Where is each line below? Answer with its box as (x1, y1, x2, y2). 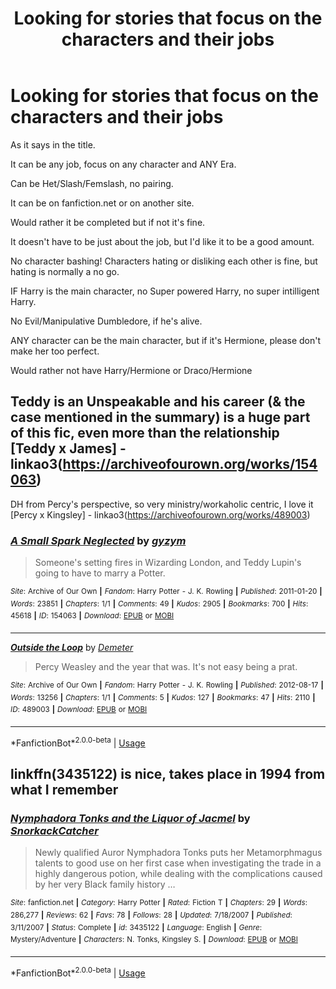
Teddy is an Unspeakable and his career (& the (10, 393, 306, 411)
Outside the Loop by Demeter (10, 642, 134, 654)
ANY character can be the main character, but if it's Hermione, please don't (10, 334, 322, 346)
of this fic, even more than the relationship (10, 425, 280, 442)
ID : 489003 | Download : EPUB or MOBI (10, 705, 148, 715)
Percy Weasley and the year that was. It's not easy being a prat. (34, 661, 298, 673)
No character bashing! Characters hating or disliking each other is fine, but (10, 255, 318, 267)
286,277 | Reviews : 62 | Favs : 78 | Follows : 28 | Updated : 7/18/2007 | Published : (10, 910, 293, 920)
